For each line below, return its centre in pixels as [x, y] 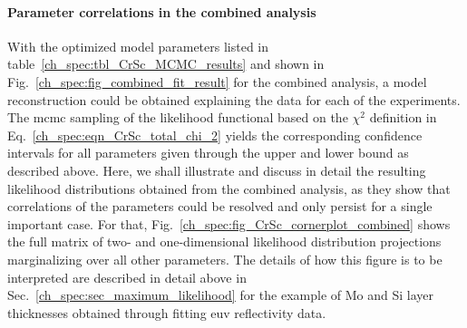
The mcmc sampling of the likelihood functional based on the [178, 117]
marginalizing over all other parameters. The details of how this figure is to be [225, 259]
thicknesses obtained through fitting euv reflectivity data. [167, 312]
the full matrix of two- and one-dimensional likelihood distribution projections [224, 241]
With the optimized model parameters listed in [138, 46]
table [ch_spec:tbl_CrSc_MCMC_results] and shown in [166, 64]
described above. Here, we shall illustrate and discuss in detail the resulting [217, 170]
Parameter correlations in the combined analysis [162, 11]
